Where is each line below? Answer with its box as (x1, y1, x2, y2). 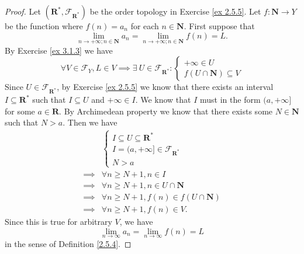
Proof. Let (5, 5, 41, 17)
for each (130, 20, 159, 32)
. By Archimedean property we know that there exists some (59, 105, 273, 117)
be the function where (5, 20, 83, 32)
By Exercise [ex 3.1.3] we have (5, 44, 113, 56)
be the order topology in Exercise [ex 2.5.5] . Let (89, 5, 261, 17)
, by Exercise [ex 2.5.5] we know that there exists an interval (57, 81, 274, 93)
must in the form (200, 93, 261, 106)
